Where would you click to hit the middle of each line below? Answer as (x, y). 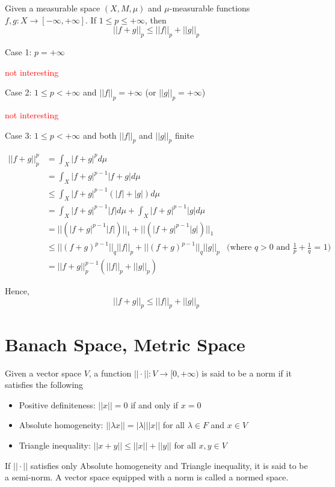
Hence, (17, 291)
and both (100, 135)
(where (239, 248)
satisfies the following (44, 385)
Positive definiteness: (57, 404)
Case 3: (18, 135)
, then (155, 20)
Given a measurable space (53, 8)
